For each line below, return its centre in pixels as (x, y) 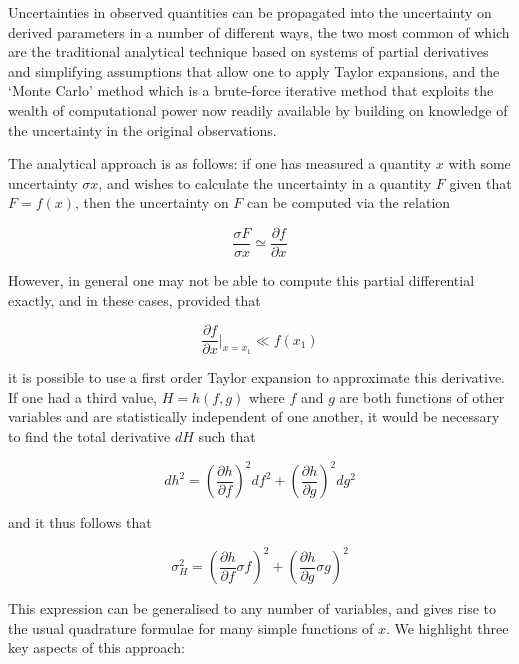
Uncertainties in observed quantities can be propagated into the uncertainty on (250, 12)
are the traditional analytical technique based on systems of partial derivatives (248, 51)
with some (479, 163)
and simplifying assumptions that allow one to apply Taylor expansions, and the (254, 70)
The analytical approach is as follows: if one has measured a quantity (220, 163)
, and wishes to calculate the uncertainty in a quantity (265, 182)
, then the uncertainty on (152, 202)
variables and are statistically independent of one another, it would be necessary (254, 416)
